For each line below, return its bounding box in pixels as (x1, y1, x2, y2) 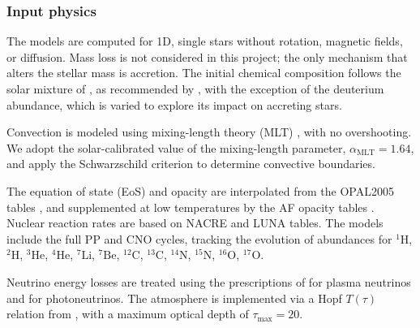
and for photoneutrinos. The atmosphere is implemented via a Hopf (6, 289, 342, 306)
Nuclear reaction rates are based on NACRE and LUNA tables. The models (6, 214, 384, 231)
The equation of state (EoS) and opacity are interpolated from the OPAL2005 (6, 182, 394, 199)
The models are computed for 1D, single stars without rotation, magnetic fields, (6, 32, 403, 50)
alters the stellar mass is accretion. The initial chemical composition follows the (6, 64, 401, 81)
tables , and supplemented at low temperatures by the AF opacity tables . (6, 198, 375, 215)
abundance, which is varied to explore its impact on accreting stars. (6, 96, 342, 113)
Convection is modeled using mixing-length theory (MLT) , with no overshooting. (6, 123, 412, 140)
